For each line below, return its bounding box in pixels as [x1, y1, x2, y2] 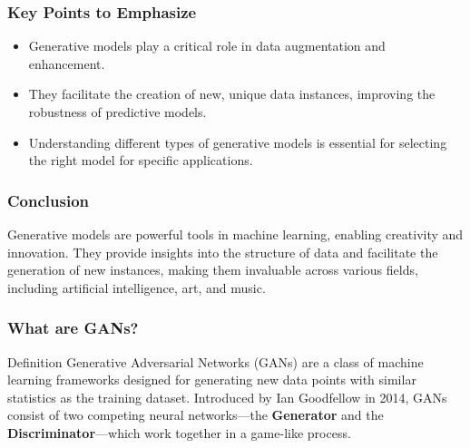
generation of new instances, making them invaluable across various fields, [7, 260, 418, 279]
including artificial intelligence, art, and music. [7, 278, 266, 297]
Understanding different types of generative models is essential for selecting [28, 132, 447, 151]
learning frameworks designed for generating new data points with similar [7, 370, 416, 389]
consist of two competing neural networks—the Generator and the [7, 405, 384, 424]
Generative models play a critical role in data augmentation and [28, 36, 386, 55]
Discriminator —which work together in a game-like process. [7, 423, 351, 442]
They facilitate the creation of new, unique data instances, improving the [28, 84, 436, 103]
